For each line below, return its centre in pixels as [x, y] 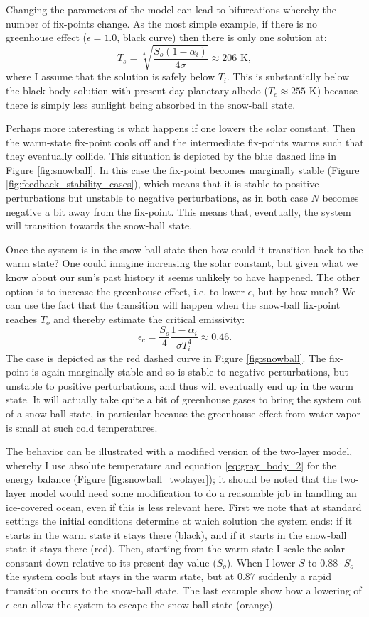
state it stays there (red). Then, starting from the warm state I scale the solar [176, 548]
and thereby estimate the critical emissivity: [149, 318]
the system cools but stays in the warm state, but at [120, 576]
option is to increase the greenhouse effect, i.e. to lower [125, 291]
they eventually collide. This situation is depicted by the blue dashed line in [171, 156]
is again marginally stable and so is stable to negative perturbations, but [190, 372]
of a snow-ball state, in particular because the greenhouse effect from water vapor [183, 413]
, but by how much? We [304, 291]
